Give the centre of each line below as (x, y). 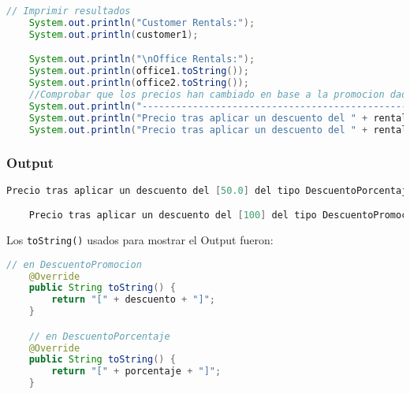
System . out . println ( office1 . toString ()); (139, 71)
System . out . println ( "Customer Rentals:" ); (142, 22)
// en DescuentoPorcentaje (99, 336)
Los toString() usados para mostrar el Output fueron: (140, 240)
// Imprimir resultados (69, 11)
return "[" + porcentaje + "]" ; (136, 372)
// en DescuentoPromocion (74, 264)
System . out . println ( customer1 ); (114, 34)
